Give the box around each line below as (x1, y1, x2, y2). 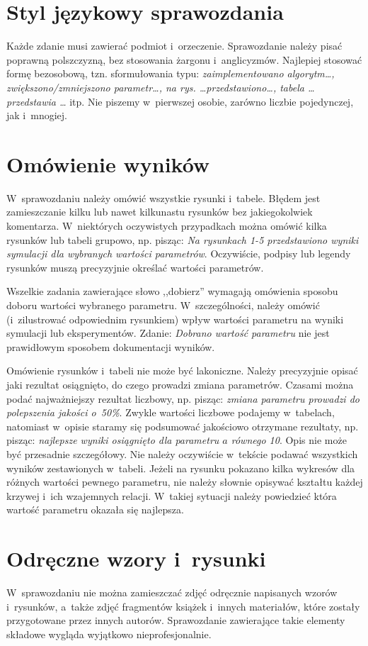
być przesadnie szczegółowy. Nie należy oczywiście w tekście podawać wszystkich (6, 446, 358, 461)
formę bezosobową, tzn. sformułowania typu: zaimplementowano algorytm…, (6, 66, 335, 81)
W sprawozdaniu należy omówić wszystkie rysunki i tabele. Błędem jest (6, 190, 321, 205)
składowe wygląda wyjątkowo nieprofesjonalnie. (6, 626, 212, 641)
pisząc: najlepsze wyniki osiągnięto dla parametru (6, 433, 219, 447)
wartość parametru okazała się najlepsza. (6, 502, 184, 517)
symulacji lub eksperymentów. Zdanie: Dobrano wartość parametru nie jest (6, 325, 330, 340)
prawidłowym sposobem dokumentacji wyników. (6, 339, 215, 354)
